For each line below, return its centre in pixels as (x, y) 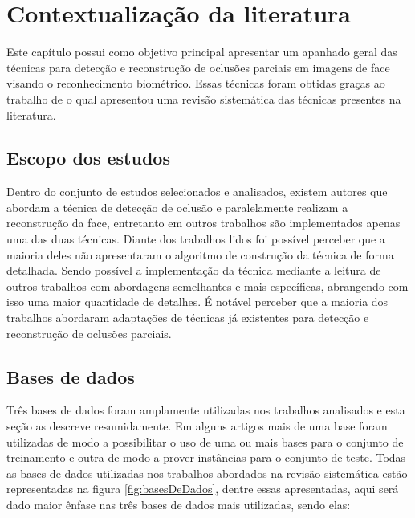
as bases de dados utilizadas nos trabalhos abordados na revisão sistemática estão (207, 473)
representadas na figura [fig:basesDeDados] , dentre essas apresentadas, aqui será (203, 489)
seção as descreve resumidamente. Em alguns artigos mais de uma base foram (197, 426)
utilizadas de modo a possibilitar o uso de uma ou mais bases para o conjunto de (205, 441)
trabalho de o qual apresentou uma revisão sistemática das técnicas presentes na (204, 98)
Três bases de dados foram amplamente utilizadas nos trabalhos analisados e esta (206, 410)
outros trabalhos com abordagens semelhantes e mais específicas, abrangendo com (207, 286)
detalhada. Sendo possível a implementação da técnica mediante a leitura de (194, 270)
